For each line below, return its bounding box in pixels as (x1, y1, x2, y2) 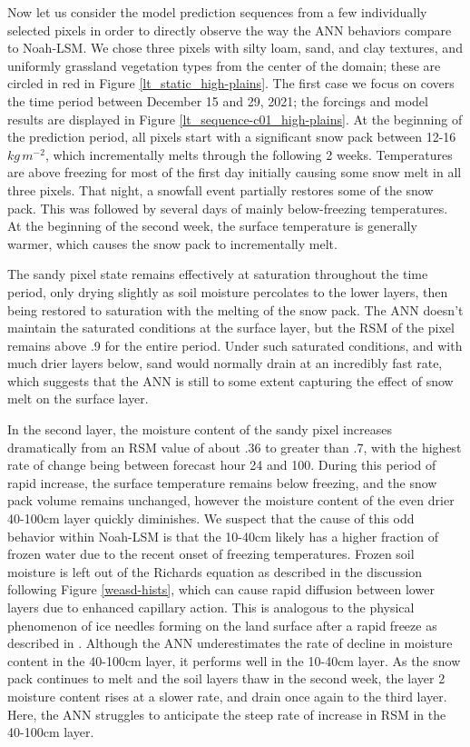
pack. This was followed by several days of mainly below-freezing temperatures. (7, 198, 448, 217)
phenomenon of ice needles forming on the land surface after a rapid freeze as (7, 615, 437, 634)
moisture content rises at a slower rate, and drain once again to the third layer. (7, 686, 447, 705)
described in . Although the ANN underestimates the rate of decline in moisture (7, 633, 453, 652)
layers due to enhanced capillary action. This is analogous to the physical (7, 598, 415, 616)
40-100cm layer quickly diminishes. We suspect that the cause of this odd (7, 509, 415, 528)
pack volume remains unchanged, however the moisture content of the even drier (7, 491, 455, 510)
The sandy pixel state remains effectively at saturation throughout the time (7, 264, 428, 284)
